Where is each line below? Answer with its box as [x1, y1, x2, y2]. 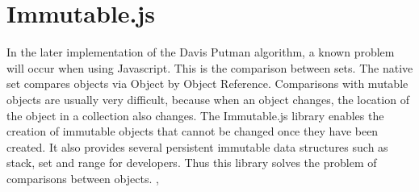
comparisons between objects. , [6, 169, 159, 186]
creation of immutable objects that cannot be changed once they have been [6, 123, 379, 140]
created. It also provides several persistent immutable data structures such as [6, 138, 388, 155]
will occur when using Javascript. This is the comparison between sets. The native [6, 59, 413, 76]
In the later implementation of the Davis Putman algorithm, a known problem [6, 44, 395, 61]
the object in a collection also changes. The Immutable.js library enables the [6, 106, 384, 123]
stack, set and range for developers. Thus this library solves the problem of [6, 154, 377, 171]
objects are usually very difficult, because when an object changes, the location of [6, 90, 409, 107]
